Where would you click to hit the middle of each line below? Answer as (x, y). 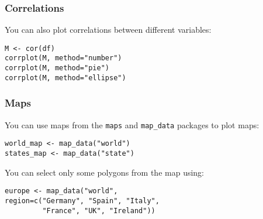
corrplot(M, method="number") (63, 58)
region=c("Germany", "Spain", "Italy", (82, 201)
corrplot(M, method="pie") (57, 68)
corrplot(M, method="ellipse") (65, 78)
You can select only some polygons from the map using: (104, 172)
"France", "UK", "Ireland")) (99, 211)
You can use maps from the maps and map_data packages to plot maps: (132, 124)
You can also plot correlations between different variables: (108, 30)
